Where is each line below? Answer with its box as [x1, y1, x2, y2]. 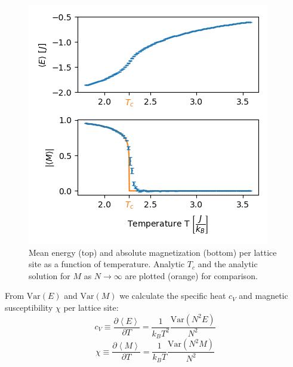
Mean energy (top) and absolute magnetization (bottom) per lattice [29, 246, 277, 258]
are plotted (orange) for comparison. [125, 269, 258, 282]
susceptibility [5, 301, 53, 313]
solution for [29, 269, 70, 282]
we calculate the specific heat [119, 289, 226, 302]
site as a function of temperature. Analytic [29, 258, 185, 270]
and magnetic [239, 289, 288, 302]
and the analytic [198, 258, 258, 270]
